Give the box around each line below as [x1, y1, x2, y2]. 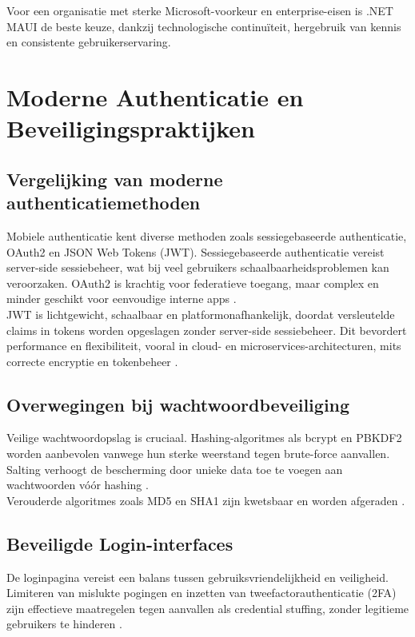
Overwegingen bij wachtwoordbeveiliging [6, 392, 350, 416]
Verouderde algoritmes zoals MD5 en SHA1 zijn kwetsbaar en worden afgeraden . [6, 492, 405, 508]
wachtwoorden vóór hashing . [6, 476, 149, 493]
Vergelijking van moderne [6, 166, 223, 191]
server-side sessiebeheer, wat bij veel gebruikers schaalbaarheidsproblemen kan [6, 259, 389, 276]
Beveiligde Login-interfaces [6, 531, 233, 555]
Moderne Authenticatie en [6, 80, 304, 113]
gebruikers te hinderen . [6, 615, 122, 632]
